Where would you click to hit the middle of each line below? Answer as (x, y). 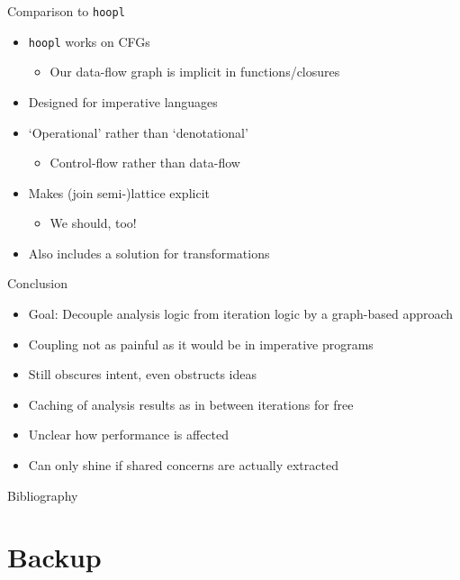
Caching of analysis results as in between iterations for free (191, 404)
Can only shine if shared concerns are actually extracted (183, 465)
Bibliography (43, 495)
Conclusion (37, 283)
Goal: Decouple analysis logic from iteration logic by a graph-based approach (241, 314)
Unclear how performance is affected (129, 435)
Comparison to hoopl (66, 11)
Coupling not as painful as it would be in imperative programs (201, 344)
